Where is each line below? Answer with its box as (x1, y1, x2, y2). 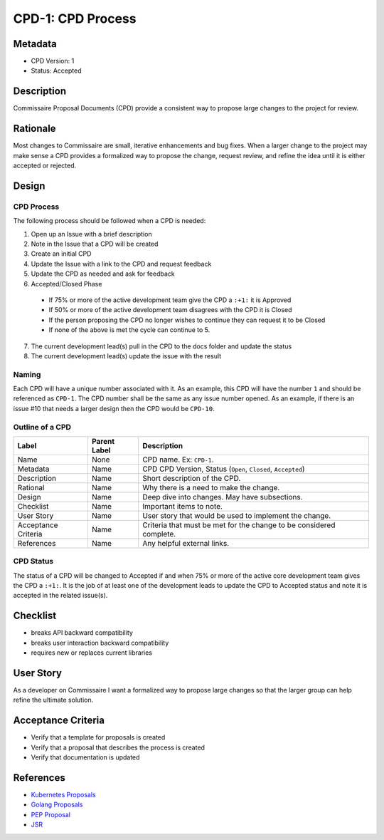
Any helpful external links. (142, 538, 230, 548)
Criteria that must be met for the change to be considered (142, 520, 336, 530)
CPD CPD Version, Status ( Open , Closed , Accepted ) (142, 464, 305, 474)
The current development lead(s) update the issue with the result (31, 351, 222, 360)
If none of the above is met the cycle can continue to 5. (48, 326, 210, 334)
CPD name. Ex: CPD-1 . (142, 455, 214, 465)
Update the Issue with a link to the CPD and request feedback (31, 259, 212, 268)
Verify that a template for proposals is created (31, 733, 166, 742)
